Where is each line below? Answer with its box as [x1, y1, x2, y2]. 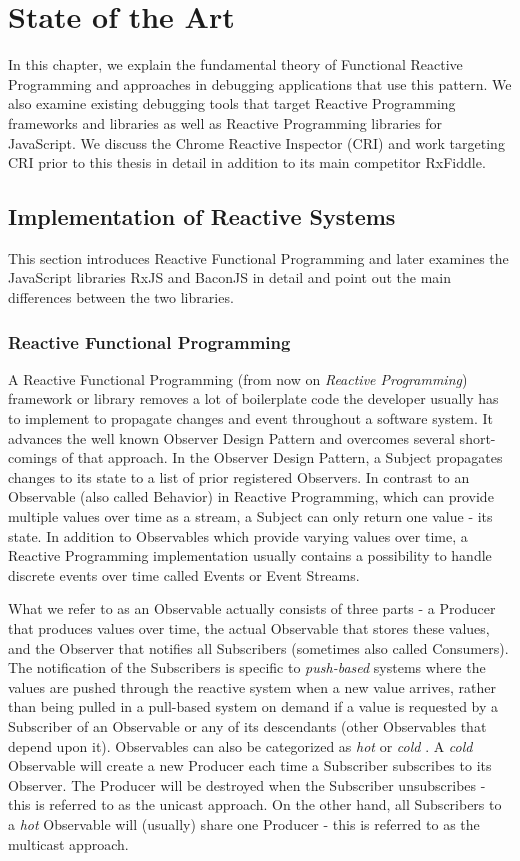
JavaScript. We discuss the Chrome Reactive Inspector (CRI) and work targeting [8, 132, 505, 153]
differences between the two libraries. [8, 287, 234, 308]
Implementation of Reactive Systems [8, 201, 396, 232]
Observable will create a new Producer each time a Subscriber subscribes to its [8, 755, 492, 776]
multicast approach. [8, 833, 129, 854]
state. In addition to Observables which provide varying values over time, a [8, 525, 468, 546]
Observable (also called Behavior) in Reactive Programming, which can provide [8, 486, 494, 507]
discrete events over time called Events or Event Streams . [8, 564, 360, 585]
